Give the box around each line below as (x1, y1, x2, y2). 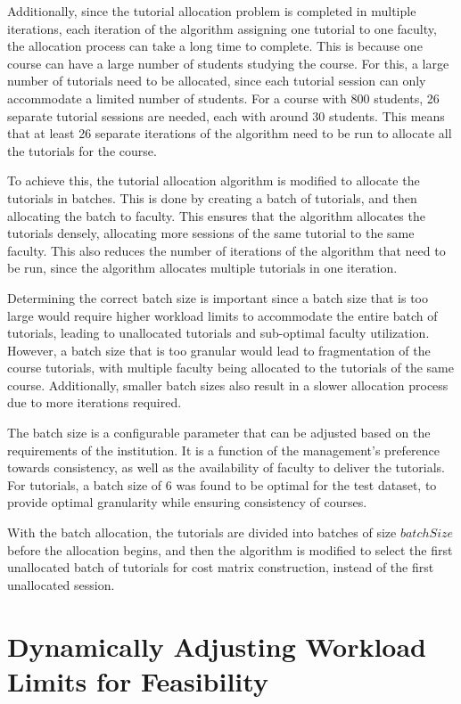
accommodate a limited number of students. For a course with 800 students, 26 (7, 88, 440, 107)
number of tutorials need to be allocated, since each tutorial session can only (7, 71, 426, 90)
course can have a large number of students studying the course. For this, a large (7, 53, 449, 72)
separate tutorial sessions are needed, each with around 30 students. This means (7, 106, 445, 125)
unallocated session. (7, 575, 115, 593)
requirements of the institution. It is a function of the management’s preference (7, 440, 440, 459)
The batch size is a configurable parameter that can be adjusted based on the (7, 423, 431, 442)
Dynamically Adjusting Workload (7, 627, 427, 664)
